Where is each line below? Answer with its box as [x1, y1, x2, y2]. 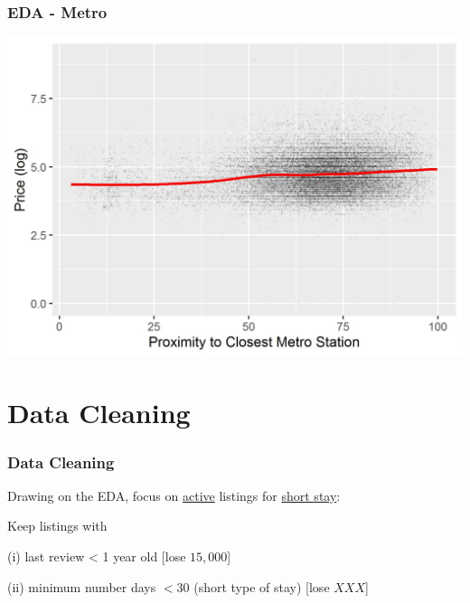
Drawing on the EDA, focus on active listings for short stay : [7, 485, 341, 504]
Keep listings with [7, 516, 108, 535]
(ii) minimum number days [7, 577, 156, 596]
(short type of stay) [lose [193, 577, 330, 596]
